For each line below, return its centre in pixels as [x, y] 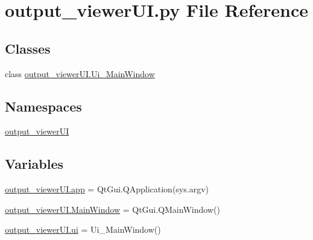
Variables [34, 164]
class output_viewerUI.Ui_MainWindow [80, 73]
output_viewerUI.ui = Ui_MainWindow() [83, 229]
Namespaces [43, 106]
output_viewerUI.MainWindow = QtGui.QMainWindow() [112, 209]
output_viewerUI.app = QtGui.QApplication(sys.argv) [107, 189]
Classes [28, 48]
